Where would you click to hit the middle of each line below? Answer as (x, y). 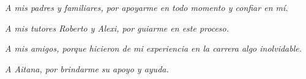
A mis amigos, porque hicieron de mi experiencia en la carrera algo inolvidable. (154, 48)
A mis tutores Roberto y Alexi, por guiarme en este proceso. (117, 28)
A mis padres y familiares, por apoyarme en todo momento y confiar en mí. (147, 7)
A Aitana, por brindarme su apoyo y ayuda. (87, 68)
